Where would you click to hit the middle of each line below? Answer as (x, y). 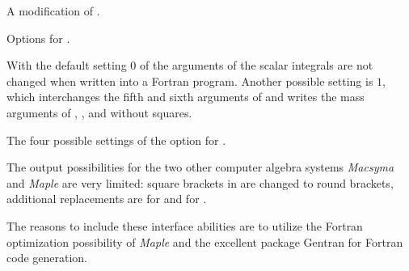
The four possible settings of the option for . (116, 140)
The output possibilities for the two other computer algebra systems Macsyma (200, 167)
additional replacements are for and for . (107, 199)
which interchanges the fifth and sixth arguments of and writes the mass (186, 97)
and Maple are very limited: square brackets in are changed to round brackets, (200, 182)
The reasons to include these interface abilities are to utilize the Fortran (185, 225)
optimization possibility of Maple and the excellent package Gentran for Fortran (205, 241)
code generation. (47, 258)
